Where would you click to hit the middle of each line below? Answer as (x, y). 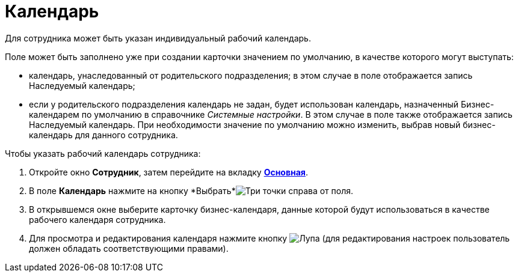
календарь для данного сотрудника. (103, 135)
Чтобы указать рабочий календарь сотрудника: (103, 153)
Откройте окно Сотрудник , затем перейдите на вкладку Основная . (168, 172)
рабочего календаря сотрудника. (97, 219)
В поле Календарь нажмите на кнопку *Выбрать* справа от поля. (191, 190)
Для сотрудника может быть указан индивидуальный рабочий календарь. (158, 38)
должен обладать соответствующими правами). (129, 248)
